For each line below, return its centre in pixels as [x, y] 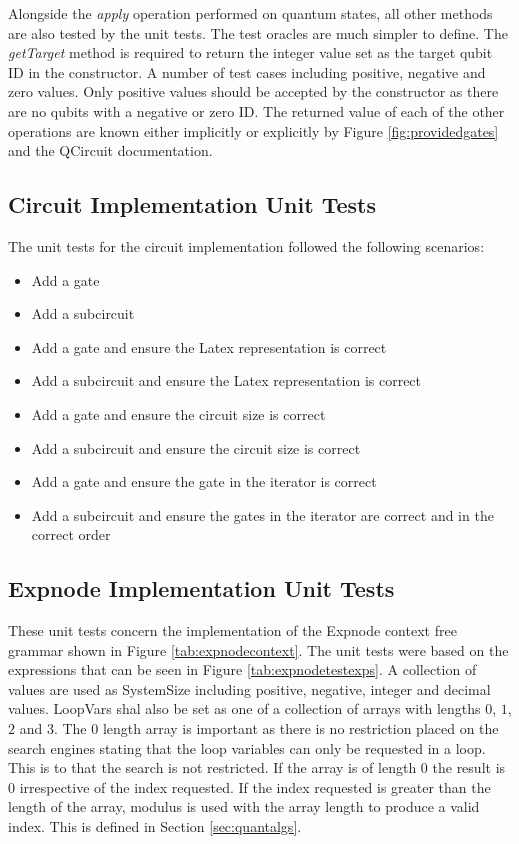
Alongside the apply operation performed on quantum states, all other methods [250, 13]
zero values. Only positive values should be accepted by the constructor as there [253, 91]
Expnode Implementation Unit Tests [201, 588]
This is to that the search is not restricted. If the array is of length [212, 767]
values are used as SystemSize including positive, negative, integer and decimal [249, 688]
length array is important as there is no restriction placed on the [300, 728]
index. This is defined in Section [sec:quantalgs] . [155, 826]
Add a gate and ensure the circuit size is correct [178, 413]
